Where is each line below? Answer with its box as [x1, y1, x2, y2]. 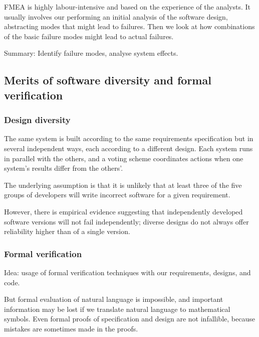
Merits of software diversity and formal [4, 72, 211, 88]
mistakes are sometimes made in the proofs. [4, 323, 138, 333]
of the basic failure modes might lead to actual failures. [4, 31, 174, 41]
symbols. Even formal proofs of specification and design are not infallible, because [4, 313, 255, 324]
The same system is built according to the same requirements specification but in [4, 133, 253, 144]
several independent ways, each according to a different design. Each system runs [4, 143, 253, 153]
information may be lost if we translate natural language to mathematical [4, 303, 230, 314]
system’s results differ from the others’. [4, 163, 123, 173]
